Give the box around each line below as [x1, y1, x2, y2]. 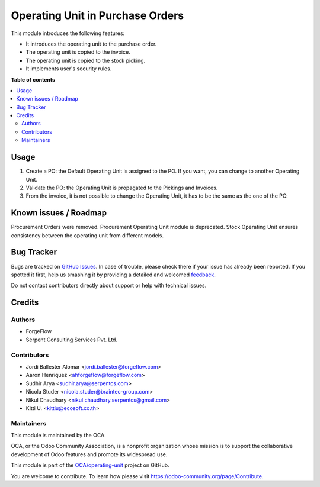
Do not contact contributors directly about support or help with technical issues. [11, 282, 207, 289]
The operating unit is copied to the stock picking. [25, 57, 146, 64]
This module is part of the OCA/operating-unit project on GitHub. [11, 462, 169, 469]
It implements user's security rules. [25, 65, 112, 72]
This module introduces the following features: [11, 30, 125, 37]
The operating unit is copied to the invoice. [25, 49, 130, 56]
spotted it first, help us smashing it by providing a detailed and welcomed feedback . [11, 271, 216, 278]
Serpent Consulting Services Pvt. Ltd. [25, 336, 118, 343]
